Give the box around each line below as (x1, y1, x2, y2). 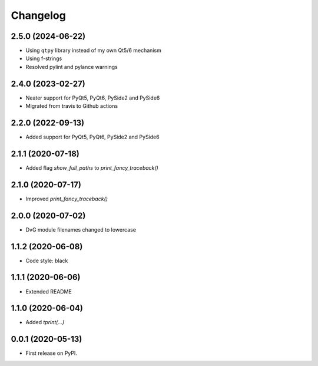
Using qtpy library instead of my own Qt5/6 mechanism (25, 47, 161, 54)
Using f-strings (25, 55, 62, 62)
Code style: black (25, 257, 68, 264)
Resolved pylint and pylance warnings (25, 63, 118, 70)
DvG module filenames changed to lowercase (25, 226, 137, 233)
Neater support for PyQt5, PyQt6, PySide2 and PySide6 (25, 94, 160, 101)
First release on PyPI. (25, 349, 78, 357)
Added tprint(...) (25, 319, 65, 326)
